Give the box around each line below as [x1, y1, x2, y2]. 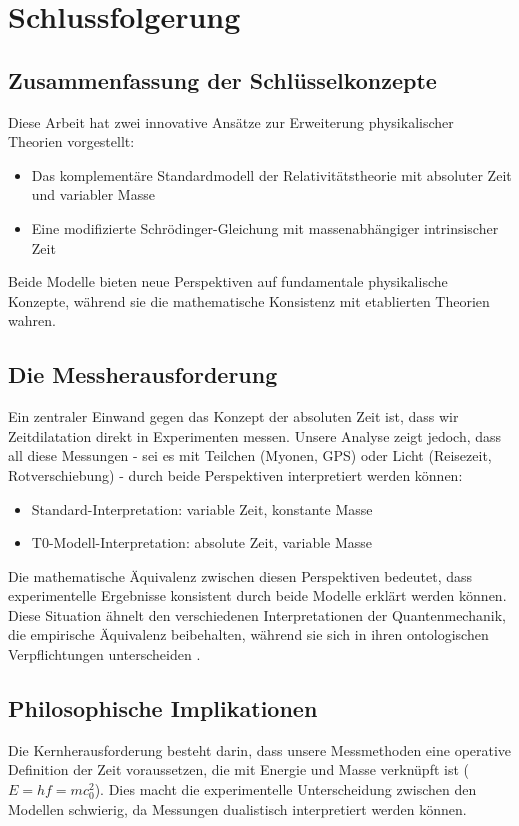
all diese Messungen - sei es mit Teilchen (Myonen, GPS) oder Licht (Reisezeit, [8, 445, 492, 466]
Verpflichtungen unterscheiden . [8, 644, 201, 665]
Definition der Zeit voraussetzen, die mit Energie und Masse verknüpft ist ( [8, 759, 469, 780]
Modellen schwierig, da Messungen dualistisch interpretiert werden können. [8, 798, 467, 819]
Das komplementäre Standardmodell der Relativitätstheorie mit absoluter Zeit [31, 164, 512, 185]
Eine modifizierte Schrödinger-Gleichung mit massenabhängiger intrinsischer [31, 217, 499, 238]
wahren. [8, 310, 56, 331]
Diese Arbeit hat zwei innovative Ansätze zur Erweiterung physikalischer [8, 111, 454, 132]
